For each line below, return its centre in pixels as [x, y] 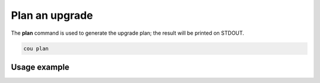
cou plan [36, 48]
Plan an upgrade [52, 15]
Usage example [40, 67]
